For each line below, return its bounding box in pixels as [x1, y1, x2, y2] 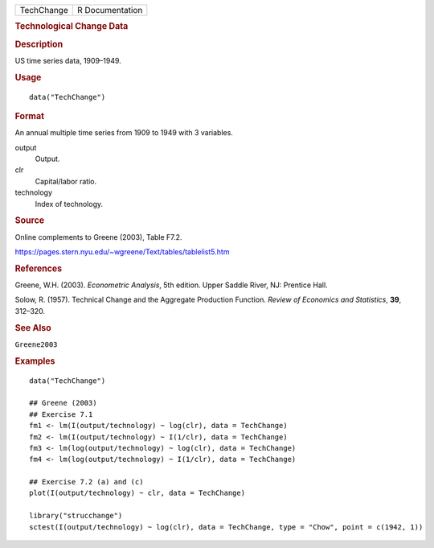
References [14, 262, 63, 274]
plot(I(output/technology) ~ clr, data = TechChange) [29, 488, 245, 498]
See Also [14, 322, 51, 333]
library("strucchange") [29, 511, 123, 521]
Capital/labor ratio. [35, 176, 96, 186]
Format [14, 110, 44, 122]
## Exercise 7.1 [29, 410, 93, 418]
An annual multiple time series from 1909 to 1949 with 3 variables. [14, 128, 233, 138]
